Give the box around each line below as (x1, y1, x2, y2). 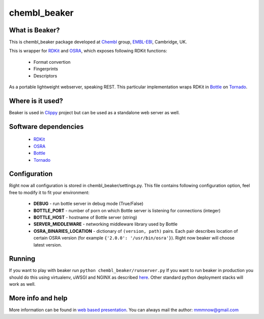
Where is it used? (9, 97, 64, 105)
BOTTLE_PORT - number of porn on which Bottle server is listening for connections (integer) (33, 207, 221, 213)
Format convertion (33, 59, 71, 65)
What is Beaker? (9, 26, 60, 34)
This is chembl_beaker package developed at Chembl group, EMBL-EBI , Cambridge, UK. (9, 39, 187, 45)
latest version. (33, 242, 62, 247)
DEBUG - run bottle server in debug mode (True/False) (33, 201, 144, 207)
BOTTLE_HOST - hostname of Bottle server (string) (33, 214, 137, 220)
